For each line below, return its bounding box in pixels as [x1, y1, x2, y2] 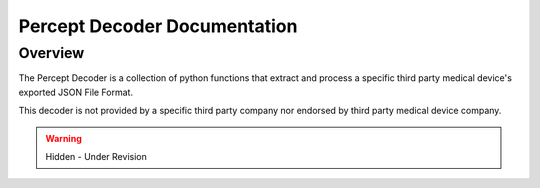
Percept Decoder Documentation [18, 15, 298, 37]
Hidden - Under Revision [45, 150, 147, 162]
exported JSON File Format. [18, 86, 134, 98]
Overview [18, 44, 85, 62]
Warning [45, 132, 82, 144]
